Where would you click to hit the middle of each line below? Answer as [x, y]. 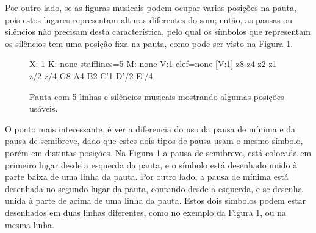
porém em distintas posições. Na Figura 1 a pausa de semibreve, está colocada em [158, 152]
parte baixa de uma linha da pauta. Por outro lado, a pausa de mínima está [147, 177]
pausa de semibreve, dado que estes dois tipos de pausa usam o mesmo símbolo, [154, 141]
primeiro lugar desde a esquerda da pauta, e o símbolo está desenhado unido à [151, 164]
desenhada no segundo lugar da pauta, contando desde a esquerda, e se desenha [154, 188]
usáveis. [44, 108]
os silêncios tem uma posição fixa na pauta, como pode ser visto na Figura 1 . [149, 43]
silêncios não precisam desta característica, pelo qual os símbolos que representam [158, 31]
